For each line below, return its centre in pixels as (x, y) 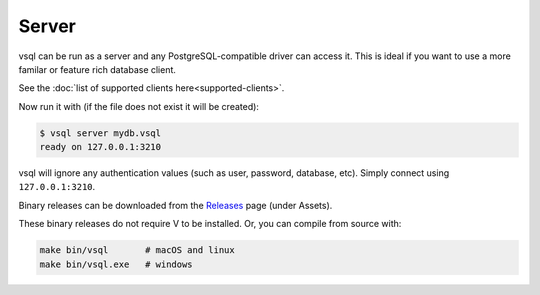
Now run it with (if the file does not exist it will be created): (139, 106)
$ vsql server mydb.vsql (100, 133)
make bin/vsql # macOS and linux (137, 250)
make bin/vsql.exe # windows (116, 264)
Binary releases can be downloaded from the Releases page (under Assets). (175, 205)
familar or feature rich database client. (97, 69)
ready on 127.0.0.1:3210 (100, 147)
